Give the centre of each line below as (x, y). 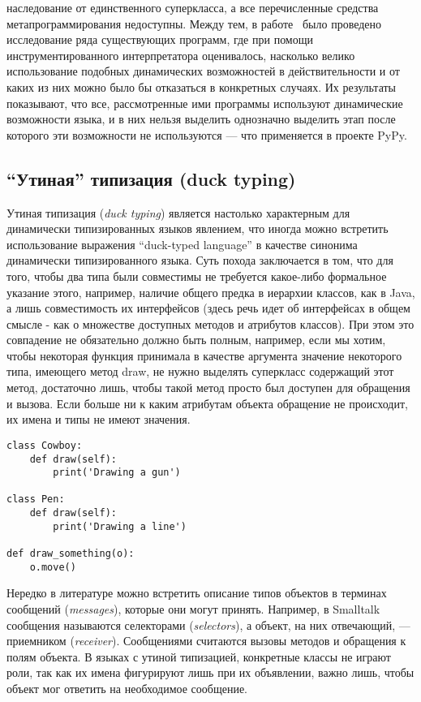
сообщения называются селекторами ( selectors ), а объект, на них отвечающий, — (208, 624)
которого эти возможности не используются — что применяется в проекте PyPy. (207, 134)
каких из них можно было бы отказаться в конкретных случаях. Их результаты (202, 86)
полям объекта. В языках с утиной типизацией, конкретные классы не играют (199, 656)
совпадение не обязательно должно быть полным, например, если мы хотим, (196, 340)
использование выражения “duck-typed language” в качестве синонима (182, 244)
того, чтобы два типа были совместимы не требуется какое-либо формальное (197, 276)
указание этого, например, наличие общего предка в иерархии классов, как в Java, (211, 292)
